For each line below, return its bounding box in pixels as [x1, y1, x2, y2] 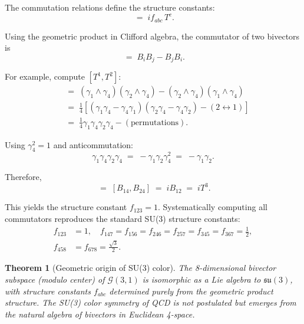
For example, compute [5, 70, 85, 83]
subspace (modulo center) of [5, 273, 105, 286]
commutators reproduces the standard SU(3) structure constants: [5, 212, 240, 224]
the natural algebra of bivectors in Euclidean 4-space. [5, 307, 195, 320]
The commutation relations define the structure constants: [5, 1, 215, 13]
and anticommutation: [53, 138, 133, 150]
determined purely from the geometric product [109, 284, 273, 297]
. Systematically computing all [157, 201, 267, 213]
